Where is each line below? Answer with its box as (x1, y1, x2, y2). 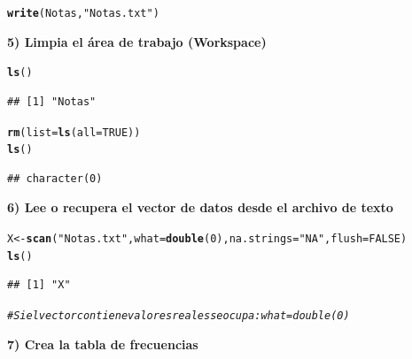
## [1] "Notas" (7, 95, 97, 108)
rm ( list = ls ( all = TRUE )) (7, 126, 141, 139)
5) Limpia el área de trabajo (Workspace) (7, 32, 267, 50)
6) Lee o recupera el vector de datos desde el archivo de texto (7, 198, 393, 217)
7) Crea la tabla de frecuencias (7, 334, 198, 353)
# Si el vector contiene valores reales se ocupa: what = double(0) (7, 309, 350, 322)
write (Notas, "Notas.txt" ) (7, 7, 159, 19)
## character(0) (7, 172, 103, 185)
